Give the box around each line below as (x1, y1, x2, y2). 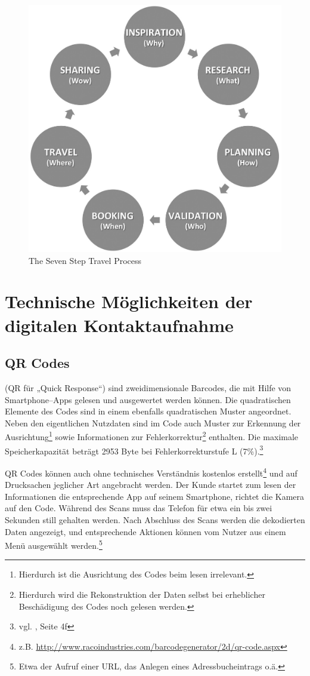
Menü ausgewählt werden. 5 (5, 537, 103, 551)
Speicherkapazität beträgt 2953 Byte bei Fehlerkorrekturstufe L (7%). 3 (5, 443, 263, 457)
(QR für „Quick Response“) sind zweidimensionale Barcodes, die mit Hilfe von (5, 382, 292, 394)
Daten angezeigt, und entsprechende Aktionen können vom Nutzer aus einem (5, 525, 286, 537)
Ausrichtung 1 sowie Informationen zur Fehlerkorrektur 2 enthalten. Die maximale (5, 429, 299, 443)
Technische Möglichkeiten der (5, 289, 253, 314)
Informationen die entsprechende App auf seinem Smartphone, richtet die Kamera (5, 490, 305, 502)
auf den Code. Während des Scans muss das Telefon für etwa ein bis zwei (5, 502, 272, 514)
